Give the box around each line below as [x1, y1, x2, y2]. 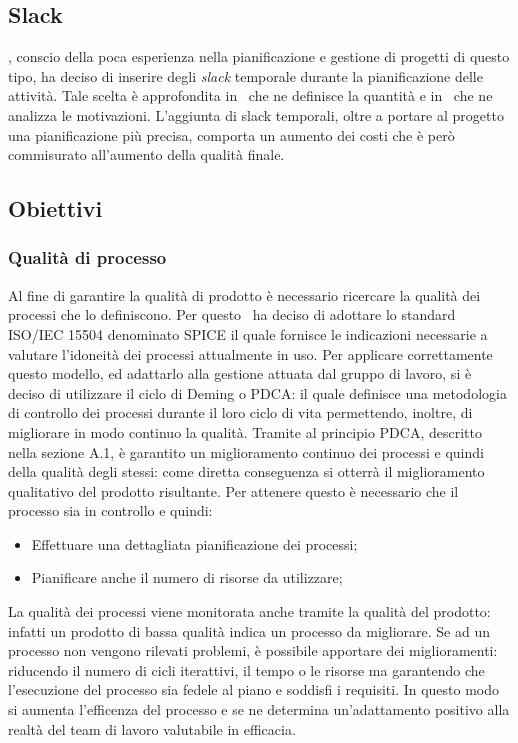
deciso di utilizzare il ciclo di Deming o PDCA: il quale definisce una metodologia [8, 382, 507, 403]
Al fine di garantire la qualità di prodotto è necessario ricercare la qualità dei [8, 284, 481, 305]
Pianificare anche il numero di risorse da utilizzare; [31, 567, 343, 588]
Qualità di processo [8, 245, 167, 270]
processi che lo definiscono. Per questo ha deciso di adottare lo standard [8, 304, 456, 325]
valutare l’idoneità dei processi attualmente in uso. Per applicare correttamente [8, 343, 493, 364]
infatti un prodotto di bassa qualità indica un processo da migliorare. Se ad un [8, 620, 490, 641]
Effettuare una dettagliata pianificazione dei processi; [31, 533, 358, 554]
